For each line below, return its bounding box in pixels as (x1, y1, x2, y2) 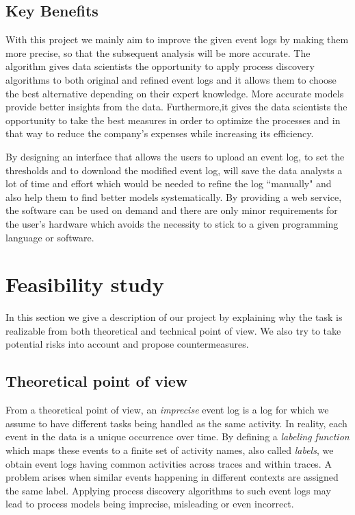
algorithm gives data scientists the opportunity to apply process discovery (5, 59, 315, 73)
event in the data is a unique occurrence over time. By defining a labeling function (5, 429, 350, 444)
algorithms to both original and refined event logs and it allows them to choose (5, 72, 337, 86)
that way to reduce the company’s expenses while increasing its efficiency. (5, 126, 314, 141)
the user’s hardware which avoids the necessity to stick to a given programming (5, 216, 339, 230)
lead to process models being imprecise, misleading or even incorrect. (5, 496, 294, 511)
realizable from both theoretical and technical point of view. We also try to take (5, 323, 341, 337)
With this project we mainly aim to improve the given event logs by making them (5, 32, 349, 47)
